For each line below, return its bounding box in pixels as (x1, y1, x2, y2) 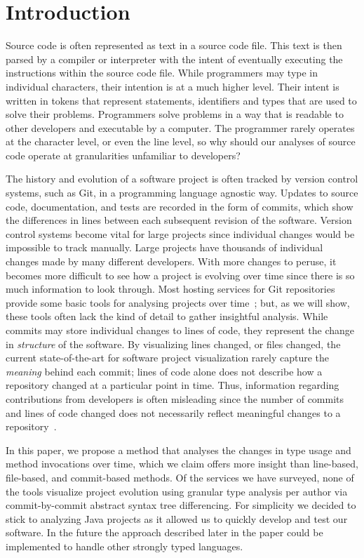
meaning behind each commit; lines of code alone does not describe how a (6, 364, 323, 378)
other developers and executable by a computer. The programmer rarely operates (6, 120, 355, 135)
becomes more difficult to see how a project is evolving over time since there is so (6, 267, 355, 282)
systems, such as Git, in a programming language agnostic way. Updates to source (6, 185, 358, 200)
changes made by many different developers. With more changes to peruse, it (6, 254, 337, 269)
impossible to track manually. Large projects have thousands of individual (6, 240, 323, 255)
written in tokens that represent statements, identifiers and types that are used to (6, 93, 357, 107)
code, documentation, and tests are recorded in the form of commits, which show (6, 199, 353, 213)
